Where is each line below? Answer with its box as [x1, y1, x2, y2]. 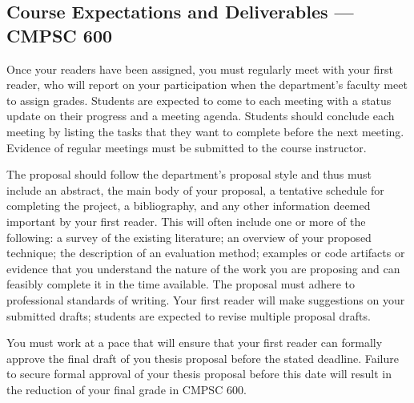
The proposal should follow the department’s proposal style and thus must [6, 166, 372, 183]
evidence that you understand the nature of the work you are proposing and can [6, 260, 400, 276]
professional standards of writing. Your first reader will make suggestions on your [6, 291, 405, 308]
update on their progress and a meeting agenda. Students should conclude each [6, 107, 395, 124]
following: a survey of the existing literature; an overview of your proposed [6, 228, 372, 245]
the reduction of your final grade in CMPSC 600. [6, 381, 247, 397]
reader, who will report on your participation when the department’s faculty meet [6, 76, 408, 93]
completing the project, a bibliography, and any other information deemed [6, 197, 371, 214]
